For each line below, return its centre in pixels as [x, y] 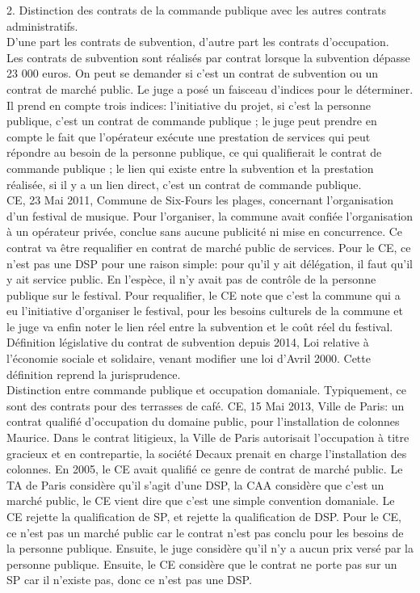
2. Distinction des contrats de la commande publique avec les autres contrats [197, 10]
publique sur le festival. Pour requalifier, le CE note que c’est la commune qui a [204, 294]
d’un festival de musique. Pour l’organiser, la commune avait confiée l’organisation [210, 215]
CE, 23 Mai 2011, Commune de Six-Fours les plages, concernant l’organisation [200, 200]
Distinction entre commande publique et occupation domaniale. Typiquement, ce [206, 390]
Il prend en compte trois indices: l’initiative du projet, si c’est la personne [189, 105]
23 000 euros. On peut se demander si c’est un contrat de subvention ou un [193, 73]
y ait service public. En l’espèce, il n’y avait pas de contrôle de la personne [191, 279]
